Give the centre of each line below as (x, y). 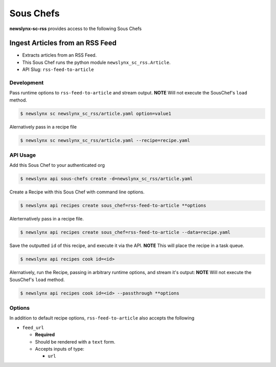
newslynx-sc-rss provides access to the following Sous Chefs (76, 29)
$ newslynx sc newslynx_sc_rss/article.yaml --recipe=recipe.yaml (105, 140)
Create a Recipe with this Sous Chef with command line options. (77, 192)
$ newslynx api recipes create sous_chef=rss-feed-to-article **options (113, 206)
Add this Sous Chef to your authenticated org (57, 165)
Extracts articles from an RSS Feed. (60, 55)
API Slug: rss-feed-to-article (58, 69)
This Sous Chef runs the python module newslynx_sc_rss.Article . (96, 62)
